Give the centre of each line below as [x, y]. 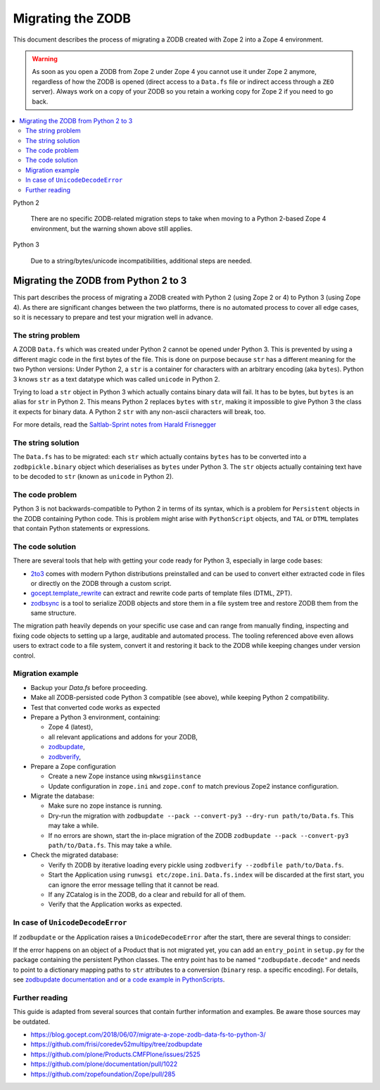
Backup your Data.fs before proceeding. [89, 687]
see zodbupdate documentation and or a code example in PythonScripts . [119, 979]
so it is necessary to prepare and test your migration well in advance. [113, 318]
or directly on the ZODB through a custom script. [101, 583]
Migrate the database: [63, 796]
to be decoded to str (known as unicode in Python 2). [93, 477]
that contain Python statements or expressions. [82, 528]
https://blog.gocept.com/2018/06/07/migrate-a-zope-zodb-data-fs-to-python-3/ [148, 1034]
